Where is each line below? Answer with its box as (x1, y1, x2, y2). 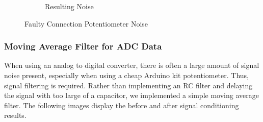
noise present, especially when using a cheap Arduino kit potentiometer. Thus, (4, 70, 249, 80)
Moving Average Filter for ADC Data (4, 40, 162, 53)
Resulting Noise (45, 1, 94, 11)
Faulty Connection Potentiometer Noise (24, 18, 148, 29)
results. (4, 110, 27, 120)
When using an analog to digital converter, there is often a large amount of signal (4, 60, 259, 70)
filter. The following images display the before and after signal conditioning (4, 100, 239, 110)
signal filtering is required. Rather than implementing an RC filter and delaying (4, 80, 253, 90)
